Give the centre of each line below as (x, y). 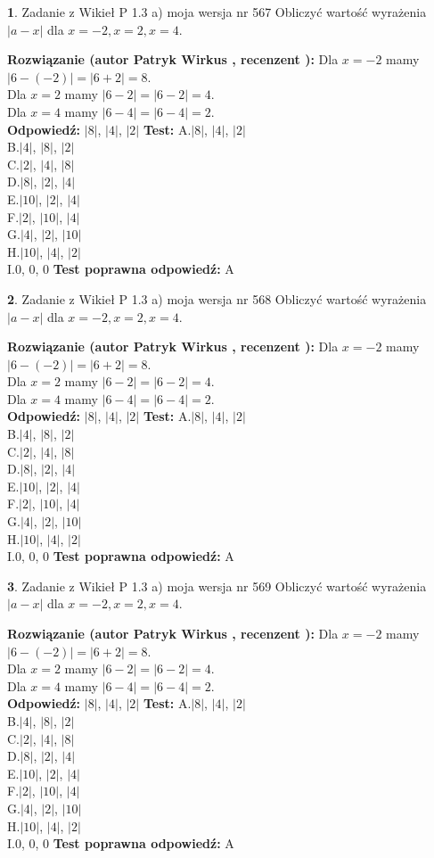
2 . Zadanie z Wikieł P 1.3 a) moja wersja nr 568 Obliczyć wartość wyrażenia (217, 298)
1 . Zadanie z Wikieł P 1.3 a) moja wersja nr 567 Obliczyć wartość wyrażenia (217, 12)
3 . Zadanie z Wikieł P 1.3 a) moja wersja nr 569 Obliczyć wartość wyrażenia (217, 586)
